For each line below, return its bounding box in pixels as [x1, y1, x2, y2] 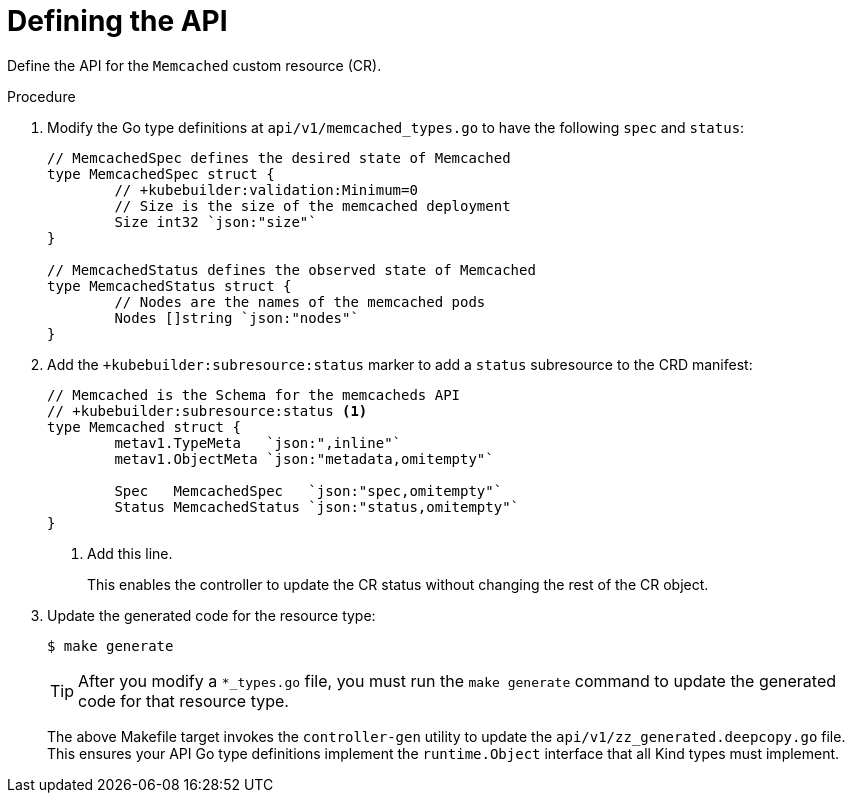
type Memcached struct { [47, 418, 241, 435]
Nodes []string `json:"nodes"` [114, 309, 359, 326]
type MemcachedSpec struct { [47, 165, 275, 182]
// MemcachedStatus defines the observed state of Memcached [47, 261, 536, 278]
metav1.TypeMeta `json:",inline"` [114, 434, 402, 451]
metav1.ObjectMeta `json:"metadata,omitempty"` [114, 450, 494, 467]
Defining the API [7, 4, 228, 38]
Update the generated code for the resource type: [47, 606, 376, 624]
